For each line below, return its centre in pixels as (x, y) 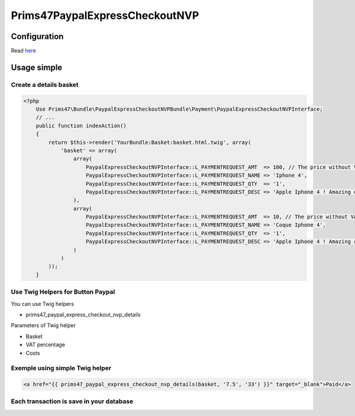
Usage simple (37, 67)
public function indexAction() (81, 125)
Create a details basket (45, 85)
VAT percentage (45, 345)
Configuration (37, 36)
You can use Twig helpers (42, 304)
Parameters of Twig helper (43, 325)
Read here (24, 51)
